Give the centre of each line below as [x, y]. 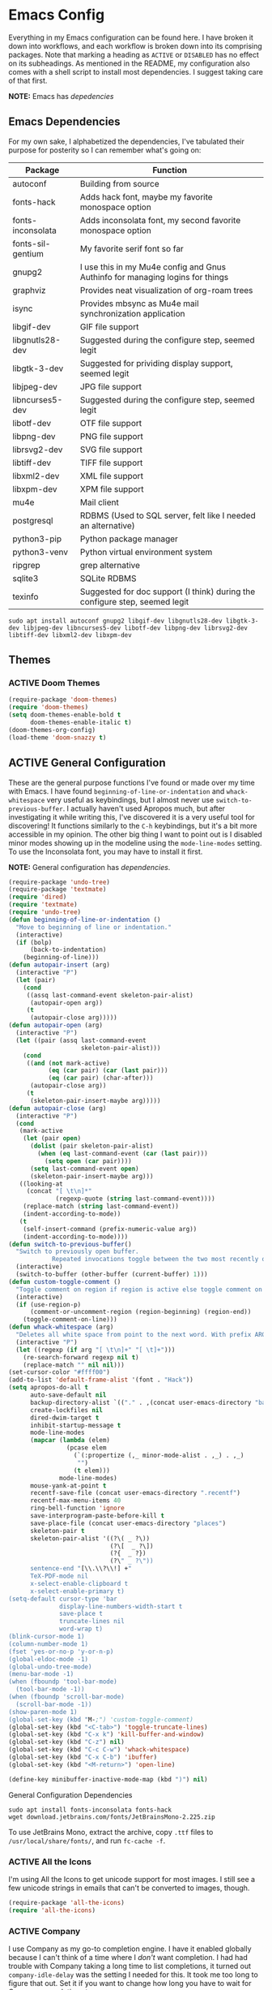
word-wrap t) [81, 1629]
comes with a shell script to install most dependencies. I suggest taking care [136, 71]
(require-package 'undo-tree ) [59, 882]
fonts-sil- [32, 243]
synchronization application [132, 313]
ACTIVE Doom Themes [54, 683]
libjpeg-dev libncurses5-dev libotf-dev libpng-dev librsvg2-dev [136, 628]
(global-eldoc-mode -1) [49, 1659]
